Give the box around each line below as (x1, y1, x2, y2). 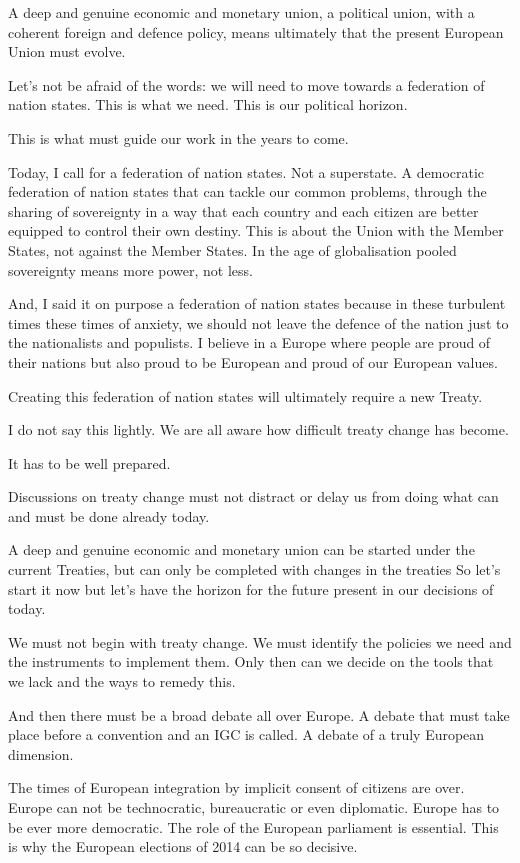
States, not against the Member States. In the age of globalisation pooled (8, 239, 457, 260)
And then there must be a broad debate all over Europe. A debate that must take (8, 704, 510, 725)
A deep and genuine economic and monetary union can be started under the (8, 539, 475, 560)
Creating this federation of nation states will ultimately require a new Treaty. (8, 385, 483, 406)
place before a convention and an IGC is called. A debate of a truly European (8, 724, 485, 745)
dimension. (8, 743, 74, 764)
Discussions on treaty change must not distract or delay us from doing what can (8, 486, 499, 507)
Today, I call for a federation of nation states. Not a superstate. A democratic (8, 161, 485, 182)
